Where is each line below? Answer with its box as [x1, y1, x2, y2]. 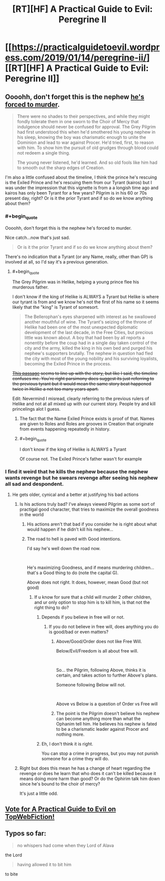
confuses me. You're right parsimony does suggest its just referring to [12, 376, 155, 382]
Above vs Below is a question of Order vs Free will [56, 701, 158, 707]
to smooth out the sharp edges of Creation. [17, 165, 105, 170]
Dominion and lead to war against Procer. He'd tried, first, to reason [17, 139, 154, 145]
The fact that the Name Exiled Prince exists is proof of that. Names [19, 416, 155, 422]
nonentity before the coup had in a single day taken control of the [24, 340, 157, 346]
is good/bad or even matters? [49, 629, 109, 635]
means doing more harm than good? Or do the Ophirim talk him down [19, 776, 160, 782]
